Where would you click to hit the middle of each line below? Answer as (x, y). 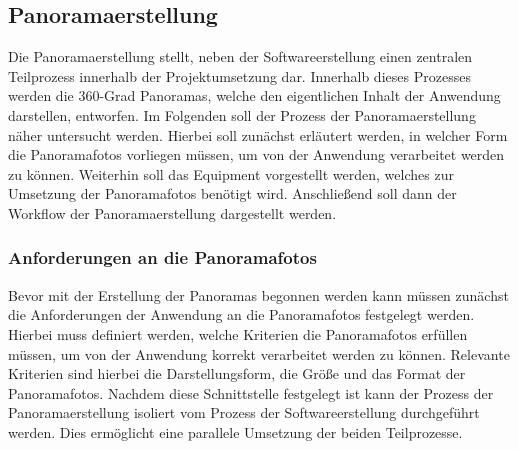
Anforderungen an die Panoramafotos (162, 257)
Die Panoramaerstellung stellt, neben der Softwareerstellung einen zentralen (240, 56)
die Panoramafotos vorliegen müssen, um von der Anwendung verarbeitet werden (256, 154)
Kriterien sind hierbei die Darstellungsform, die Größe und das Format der (237, 373)
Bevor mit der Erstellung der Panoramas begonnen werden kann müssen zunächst (258, 294)
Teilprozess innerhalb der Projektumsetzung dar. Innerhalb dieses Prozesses (239, 75)
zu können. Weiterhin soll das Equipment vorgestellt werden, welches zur (231, 173)
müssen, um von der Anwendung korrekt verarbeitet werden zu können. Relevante (259, 353)
